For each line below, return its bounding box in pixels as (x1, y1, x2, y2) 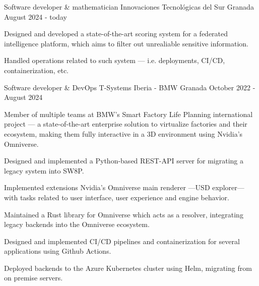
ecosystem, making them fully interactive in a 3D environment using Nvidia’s (4, 128, 243, 139)
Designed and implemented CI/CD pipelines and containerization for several (4, 236, 240, 246)
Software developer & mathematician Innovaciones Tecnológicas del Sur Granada (4, 2, 254, 12)
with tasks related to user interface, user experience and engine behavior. (4, 192, 229, 202)
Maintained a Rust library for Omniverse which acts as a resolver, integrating (4, 209, 243, 219)
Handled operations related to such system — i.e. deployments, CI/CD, (4, 55, 225, 66)
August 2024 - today (4, 11, 67, 22)
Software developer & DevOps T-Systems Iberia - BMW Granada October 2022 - (4, 82, 255, 92)
